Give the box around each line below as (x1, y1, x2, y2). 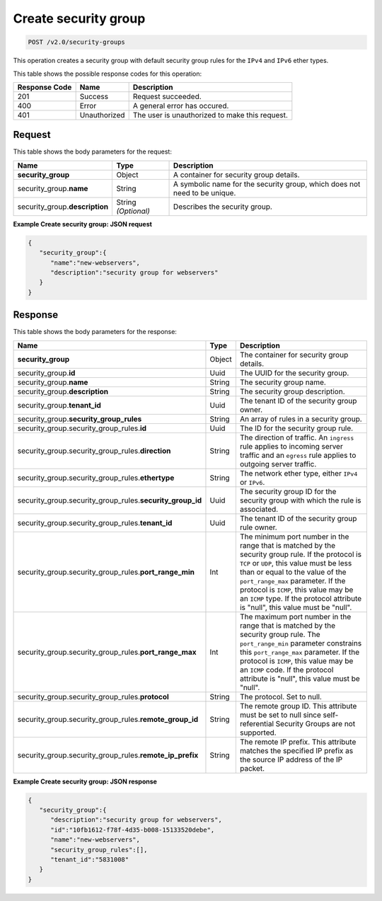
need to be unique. (173, 188, 236, 197)
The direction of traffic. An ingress (239, 432, 354, 442)
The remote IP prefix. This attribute (239, 737, 357, 747)
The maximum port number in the (239, 612, 352, 621)
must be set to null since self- (239, 710, 339, 720)
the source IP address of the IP (239, 754, 343, 764)
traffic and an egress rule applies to (239, 450, 357, 460)
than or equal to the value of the (239, 567, 347, 577)
